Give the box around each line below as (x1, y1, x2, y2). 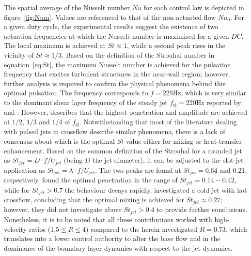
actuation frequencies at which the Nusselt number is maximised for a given (4, 30, 229, 41)
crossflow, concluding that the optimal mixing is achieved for (4, 195, 185, 205)
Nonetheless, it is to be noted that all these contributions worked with (4, 214, 212, 224)
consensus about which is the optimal (4, 136, 115, 146)
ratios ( (29, 224, 51, 234)
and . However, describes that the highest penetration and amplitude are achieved (4, 107, 248, 117)
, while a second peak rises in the (126, 40, 225, 50)
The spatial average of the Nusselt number (4, 2, 130, 12)
